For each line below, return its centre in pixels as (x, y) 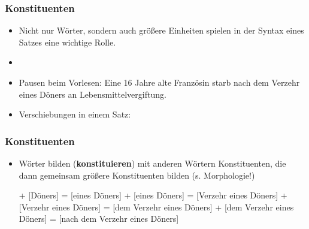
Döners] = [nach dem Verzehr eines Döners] (99, 219)
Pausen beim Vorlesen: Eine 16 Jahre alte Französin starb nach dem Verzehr (159, 82)
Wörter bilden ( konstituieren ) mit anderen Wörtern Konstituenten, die (152, 163)
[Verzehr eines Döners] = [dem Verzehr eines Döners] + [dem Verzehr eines (156, 207)
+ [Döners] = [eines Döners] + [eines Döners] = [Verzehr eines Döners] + (153, 195)
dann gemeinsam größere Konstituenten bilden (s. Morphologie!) (137, 175)
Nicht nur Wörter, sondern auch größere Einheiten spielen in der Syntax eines (161, 30)
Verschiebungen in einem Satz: (75, 114)
